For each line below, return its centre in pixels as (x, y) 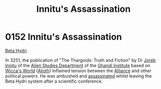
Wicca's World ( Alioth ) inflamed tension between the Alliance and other (78, 71)
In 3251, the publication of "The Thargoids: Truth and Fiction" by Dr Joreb (80, 60)
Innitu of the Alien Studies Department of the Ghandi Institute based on (78, 65)
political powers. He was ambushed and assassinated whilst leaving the (79, 76)
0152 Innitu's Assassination (64, 37)
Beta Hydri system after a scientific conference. (54, 81)
